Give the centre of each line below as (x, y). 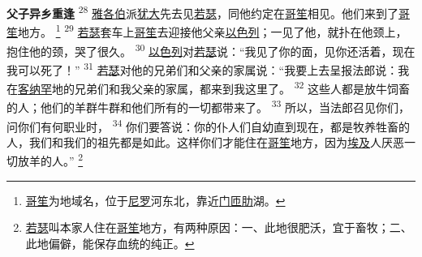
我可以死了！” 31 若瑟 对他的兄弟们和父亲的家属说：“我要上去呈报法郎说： (202, 68)
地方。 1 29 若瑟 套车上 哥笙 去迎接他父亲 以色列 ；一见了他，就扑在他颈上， (213, 30)
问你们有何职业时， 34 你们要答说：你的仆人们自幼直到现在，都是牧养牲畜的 (209, 125)
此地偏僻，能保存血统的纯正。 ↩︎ (110, 243)
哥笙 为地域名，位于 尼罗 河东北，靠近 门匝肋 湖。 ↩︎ (155, 200)
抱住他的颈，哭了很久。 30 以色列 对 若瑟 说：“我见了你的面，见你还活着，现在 (211, 49)
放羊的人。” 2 (50, 159)
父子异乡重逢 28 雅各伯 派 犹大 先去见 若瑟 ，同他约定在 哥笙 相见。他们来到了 (203, 12)
